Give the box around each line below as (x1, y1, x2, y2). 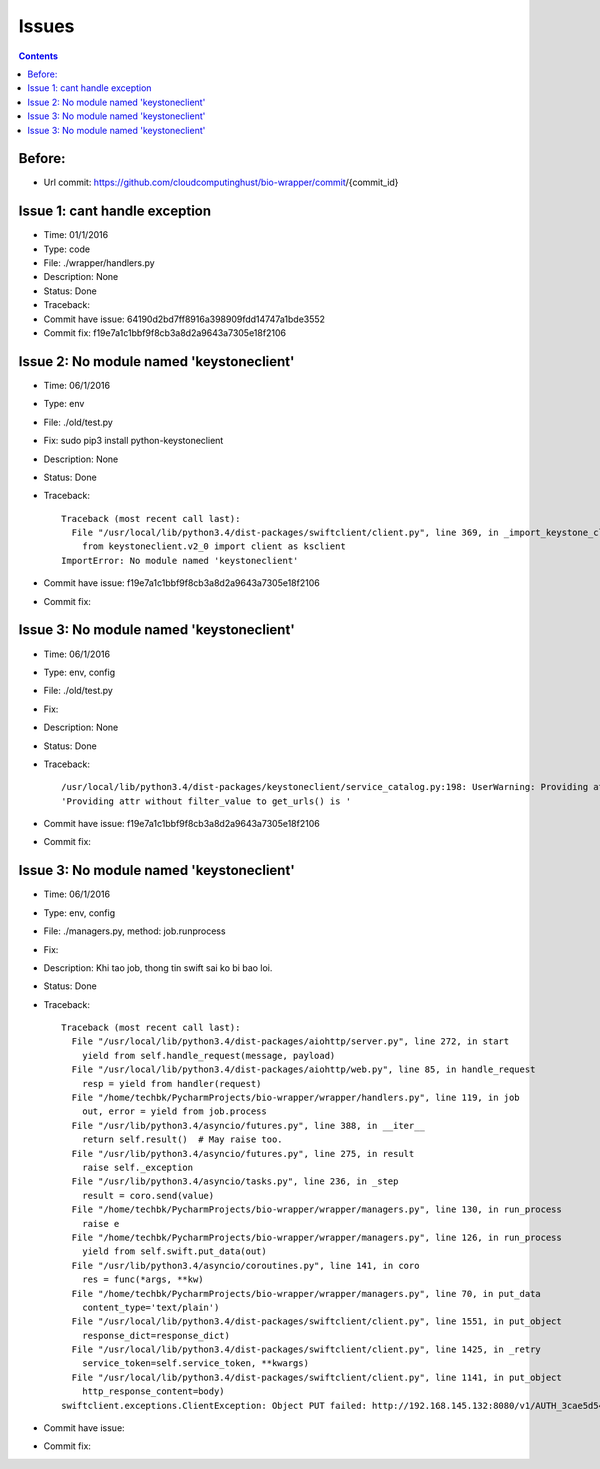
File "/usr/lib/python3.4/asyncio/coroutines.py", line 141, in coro (71, 1260, 420, 1271)
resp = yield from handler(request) (81, 1078, 262, 1089)
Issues (18, 15, 75, 37)
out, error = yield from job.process (81, 1106, 267, 1117)
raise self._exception (81, 1162, 194, 1173)
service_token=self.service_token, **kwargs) (81, 1358, 310, 1369)
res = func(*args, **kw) (81, 1274, 204, 1285)
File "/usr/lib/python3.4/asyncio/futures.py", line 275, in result (71, 1148, 415, 1159)
